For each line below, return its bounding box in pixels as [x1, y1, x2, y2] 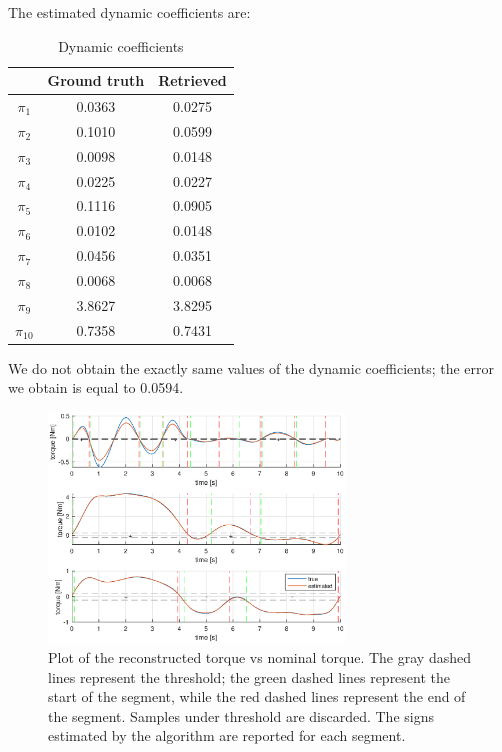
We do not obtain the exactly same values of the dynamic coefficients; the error [8, 357, 495, 378]
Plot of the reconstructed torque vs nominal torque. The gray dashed [48, 647, 471, 668]
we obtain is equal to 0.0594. [8, 377, 184, 398]
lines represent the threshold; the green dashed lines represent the [48, 666, 451, 687]
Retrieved [158, 70, 227, 91]
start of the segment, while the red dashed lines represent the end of [48, 686, 466, 707]
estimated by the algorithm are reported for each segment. [48, 725, 406, 746]
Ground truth [47, 70, 145, 91]
